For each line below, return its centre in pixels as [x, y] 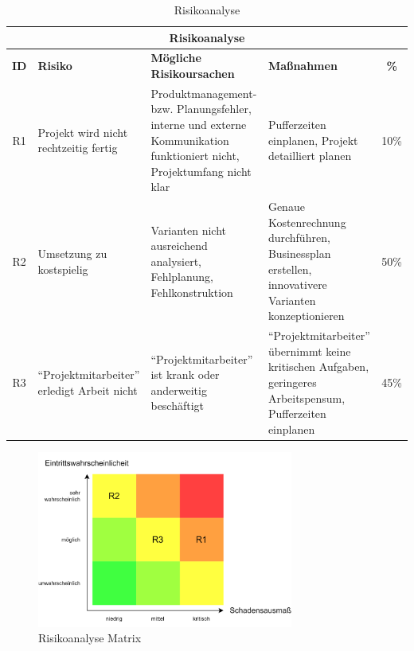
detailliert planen [310, 156]
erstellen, [290, 269]
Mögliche [176, 58]
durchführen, [299, 238]
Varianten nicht [189, 230]
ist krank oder [185, 374]
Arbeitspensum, [307, 398]
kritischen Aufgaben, [318, 366]
